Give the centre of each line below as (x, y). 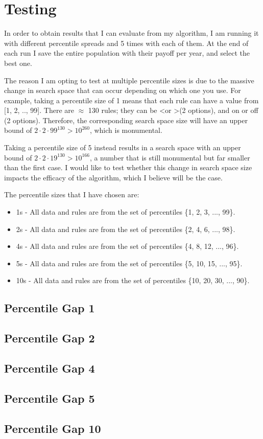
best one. (18, 63)
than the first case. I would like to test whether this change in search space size (128, 167)
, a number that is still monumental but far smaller (170, 157)
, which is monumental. (126, 130)
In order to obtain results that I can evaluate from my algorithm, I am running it (131, 33)
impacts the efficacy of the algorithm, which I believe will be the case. (113, 177)
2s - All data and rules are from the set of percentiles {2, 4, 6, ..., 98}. (126, 229)
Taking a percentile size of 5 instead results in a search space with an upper (123, 147)
